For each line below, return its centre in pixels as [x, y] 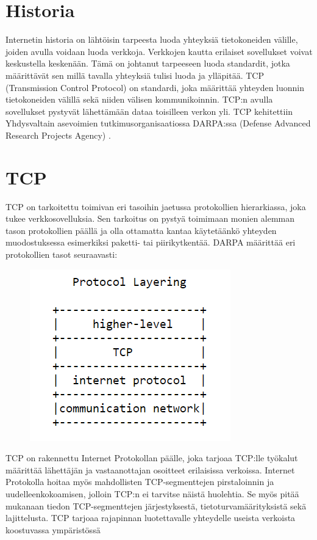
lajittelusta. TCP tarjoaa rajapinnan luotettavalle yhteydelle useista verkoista [151, 518]
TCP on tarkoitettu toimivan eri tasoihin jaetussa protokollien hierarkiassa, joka [156, 206]
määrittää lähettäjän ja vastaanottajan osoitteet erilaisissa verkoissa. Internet [150, 469]
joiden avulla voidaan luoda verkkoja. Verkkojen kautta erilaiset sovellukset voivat [159, 51]
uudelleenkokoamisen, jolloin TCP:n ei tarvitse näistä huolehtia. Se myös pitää [152, 493]
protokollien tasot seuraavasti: [62, 254]
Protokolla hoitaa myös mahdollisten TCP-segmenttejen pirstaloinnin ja [140, 482]
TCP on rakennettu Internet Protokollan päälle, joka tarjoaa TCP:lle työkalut [152, 458]
